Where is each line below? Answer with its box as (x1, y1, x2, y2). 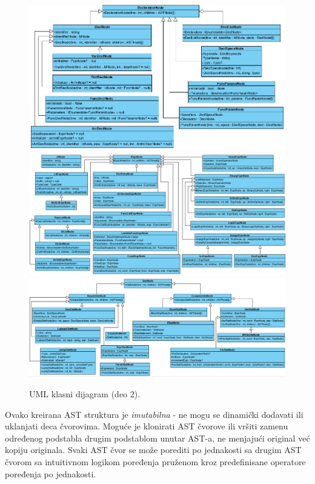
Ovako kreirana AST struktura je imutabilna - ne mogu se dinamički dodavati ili (5, 408, 303, 420)
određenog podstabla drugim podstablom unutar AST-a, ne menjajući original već (5, 431, 310, 444)
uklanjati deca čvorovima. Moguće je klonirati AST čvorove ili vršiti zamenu (5, 420, 288, 432)
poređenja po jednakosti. (5, 467, 96, 480)
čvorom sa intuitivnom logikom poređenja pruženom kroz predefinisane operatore (5, 455, 306, 468)
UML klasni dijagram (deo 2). (29, 387, 141, 400)
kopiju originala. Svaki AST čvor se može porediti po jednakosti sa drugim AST (5, 443, 302, 456)
